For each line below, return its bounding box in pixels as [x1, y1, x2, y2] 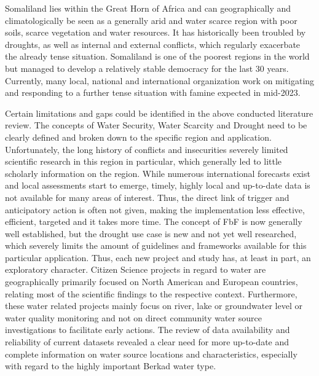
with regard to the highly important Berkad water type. [5, 359, 216, 372]
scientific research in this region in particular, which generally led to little [5, 155, 282, 168]
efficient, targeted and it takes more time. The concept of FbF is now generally [5, 215, 302, 228]
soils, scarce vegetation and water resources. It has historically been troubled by [5, 26, 306, 39]
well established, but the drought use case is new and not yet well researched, [5, 227, 297, 240]
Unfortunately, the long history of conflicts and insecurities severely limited [5, 143, 288, 155]
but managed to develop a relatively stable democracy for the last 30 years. [5, 61, 289, 74]
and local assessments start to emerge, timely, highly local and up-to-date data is [5, 179, 310, 192]
